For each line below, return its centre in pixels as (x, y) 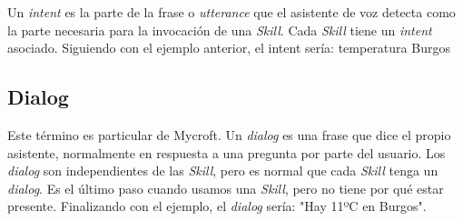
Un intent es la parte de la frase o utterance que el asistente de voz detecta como (231, 12)
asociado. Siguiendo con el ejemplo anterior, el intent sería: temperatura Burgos (229, 48)
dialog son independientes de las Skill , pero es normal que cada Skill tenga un (223, 171)
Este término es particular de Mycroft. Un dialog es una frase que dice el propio (229, 134)
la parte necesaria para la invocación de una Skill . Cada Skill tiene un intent (220, 30)
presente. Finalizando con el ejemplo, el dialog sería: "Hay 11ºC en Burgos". (217, 206)
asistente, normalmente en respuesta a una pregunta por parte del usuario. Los (227, 152)
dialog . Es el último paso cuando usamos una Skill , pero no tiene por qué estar (226, 188)
